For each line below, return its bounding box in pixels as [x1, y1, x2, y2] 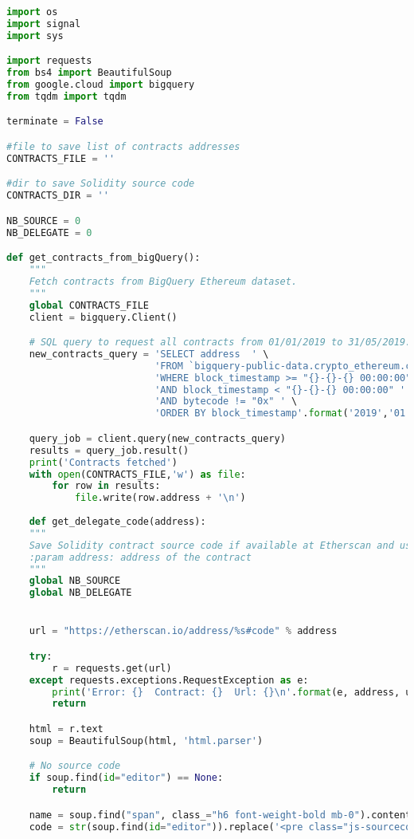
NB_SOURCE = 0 [6, 215, 81, 226]
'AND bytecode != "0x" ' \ [154, 396, 298, 408]
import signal [6, 18, 81, 30]
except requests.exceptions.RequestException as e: [29, 674, 309, 686]
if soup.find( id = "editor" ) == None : [29, 772, 224, 784]
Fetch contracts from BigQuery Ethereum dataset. [29, 275, 298, 287]
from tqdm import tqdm [6, 90, 127, 102]
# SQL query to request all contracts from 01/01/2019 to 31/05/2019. [29, 337, 412, 349]
